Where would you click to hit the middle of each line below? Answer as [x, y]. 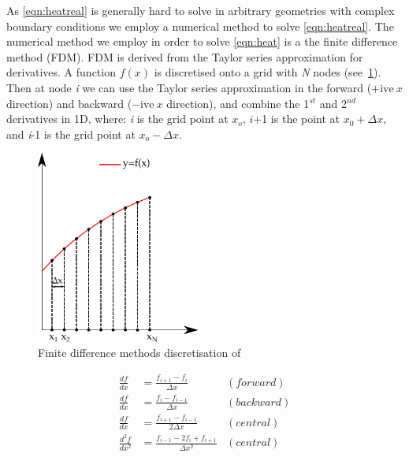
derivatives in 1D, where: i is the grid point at [117, 119]
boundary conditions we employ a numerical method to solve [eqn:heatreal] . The [200, 26]
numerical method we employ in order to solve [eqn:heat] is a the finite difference [202, 41]
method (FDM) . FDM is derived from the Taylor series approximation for [185, 56]
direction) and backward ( [69, 103]
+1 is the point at [297, 119]
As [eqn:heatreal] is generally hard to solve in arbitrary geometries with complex [201, 10]
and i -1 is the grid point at [71, 134]
